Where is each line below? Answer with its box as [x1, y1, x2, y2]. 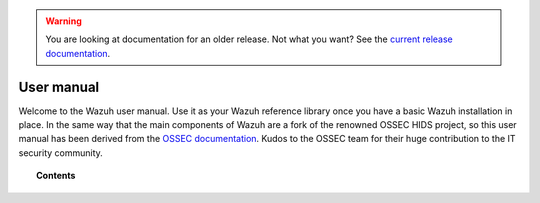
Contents [36, 170, 76, 182]
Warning [45, 15, 82, 27]
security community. [18, 146, 104, 159]
